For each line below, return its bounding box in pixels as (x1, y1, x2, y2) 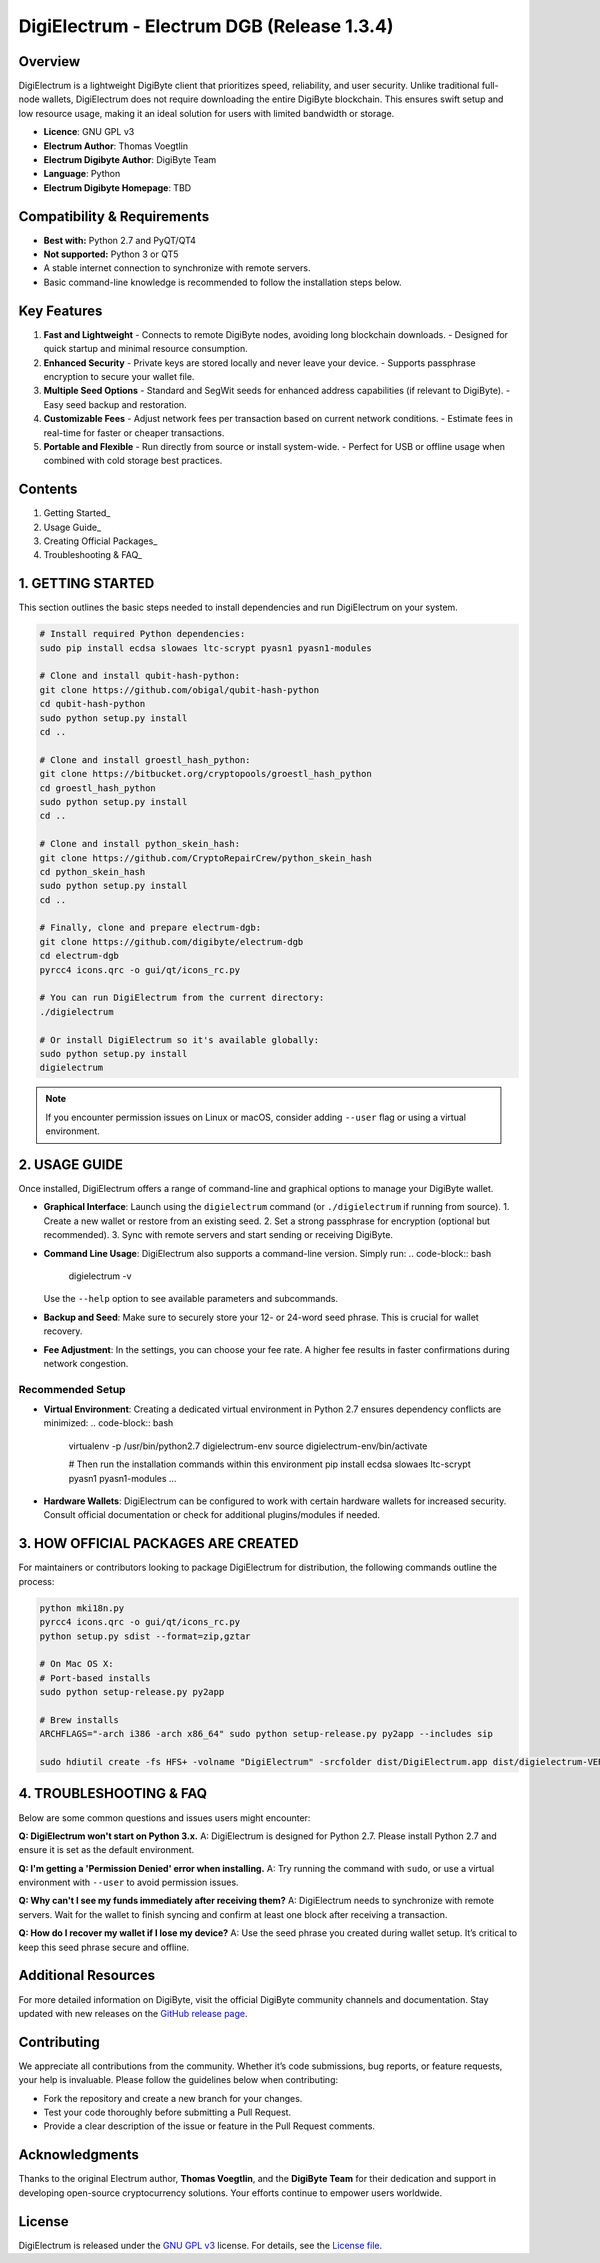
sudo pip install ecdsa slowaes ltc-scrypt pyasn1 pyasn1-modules (39, 642, 372, 654)
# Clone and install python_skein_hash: (39, 838, 240, 850)
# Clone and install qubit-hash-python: (39, 670, 240, 682)
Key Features (18, 302, 103, 319)
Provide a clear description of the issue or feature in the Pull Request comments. (43, 2120, 375, 2132)
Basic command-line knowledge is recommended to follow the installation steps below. (43, 276, 402, 288)
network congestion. (43, 1357, 129, 1369)
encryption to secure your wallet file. (43, 370, 195, 382)
